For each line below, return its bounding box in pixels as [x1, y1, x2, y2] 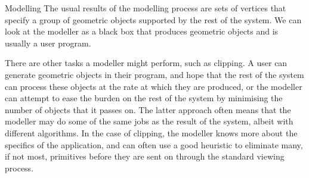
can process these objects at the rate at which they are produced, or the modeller [5, 80, 302, 92]
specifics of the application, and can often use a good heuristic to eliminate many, [5, 138, 303, 151]
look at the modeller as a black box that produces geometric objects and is [5, 25, 279, 38]
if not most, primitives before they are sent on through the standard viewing [5, 150, 285, 163]
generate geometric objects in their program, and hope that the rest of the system [5, 68, 304, 80]
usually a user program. [5, 36, 91, 49]
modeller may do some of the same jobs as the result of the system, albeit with [5, 115, 293, 127]
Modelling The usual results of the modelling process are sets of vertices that [5, 2, 286, 14]
